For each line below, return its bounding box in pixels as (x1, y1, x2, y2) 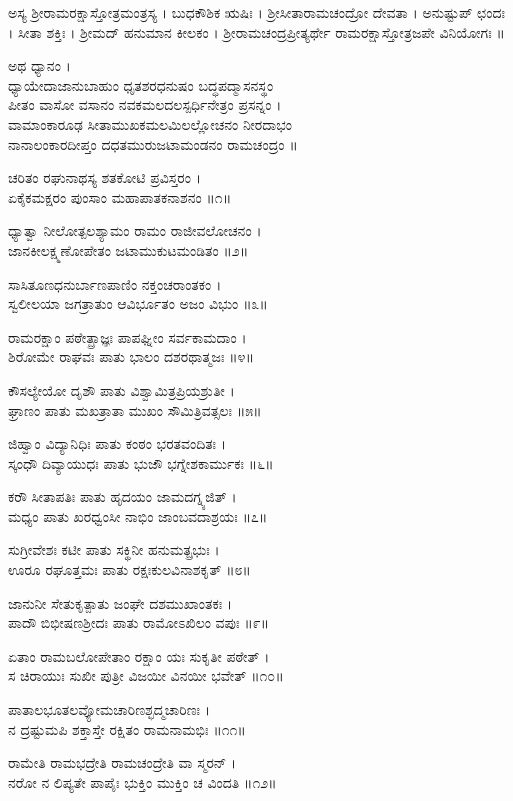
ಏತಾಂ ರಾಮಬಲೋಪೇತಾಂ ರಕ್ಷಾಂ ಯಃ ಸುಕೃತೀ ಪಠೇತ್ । (8, 645, 270, 666)
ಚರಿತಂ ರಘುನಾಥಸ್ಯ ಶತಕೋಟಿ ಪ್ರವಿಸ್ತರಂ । (8, 167, 201, 188)
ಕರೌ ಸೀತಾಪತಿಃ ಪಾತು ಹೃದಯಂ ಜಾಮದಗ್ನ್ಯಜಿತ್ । (8, 486, 237, 507)
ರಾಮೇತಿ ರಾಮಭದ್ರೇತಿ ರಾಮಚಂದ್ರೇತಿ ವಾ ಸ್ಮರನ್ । (8, 752, 237, 773)
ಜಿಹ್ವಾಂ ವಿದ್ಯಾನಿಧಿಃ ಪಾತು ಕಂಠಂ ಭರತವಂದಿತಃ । (8, 433, 227, 454)
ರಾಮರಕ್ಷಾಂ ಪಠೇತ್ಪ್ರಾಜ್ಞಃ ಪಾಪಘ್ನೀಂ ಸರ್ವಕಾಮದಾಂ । (8, 326, 247, 347)
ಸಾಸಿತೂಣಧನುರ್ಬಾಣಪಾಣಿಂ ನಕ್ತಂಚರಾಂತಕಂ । (8, 273, 222, 294)
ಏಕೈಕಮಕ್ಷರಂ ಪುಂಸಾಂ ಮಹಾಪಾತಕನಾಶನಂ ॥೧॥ (8, 186, 232, 207)
